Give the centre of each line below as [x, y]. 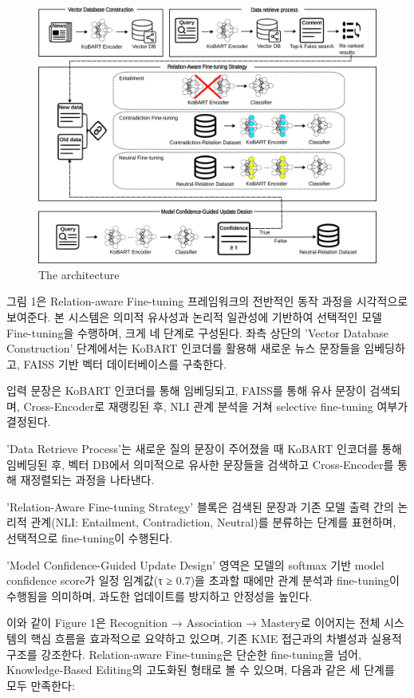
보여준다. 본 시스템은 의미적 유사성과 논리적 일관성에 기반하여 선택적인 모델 [194, 316]
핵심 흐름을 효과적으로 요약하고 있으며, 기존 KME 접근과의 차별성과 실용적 [216, 639]
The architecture [79, 274]
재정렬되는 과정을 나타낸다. [87, 480]
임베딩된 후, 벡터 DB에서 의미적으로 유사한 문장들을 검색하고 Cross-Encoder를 [200, 464]
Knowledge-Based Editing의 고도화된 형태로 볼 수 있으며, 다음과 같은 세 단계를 [201, 670]
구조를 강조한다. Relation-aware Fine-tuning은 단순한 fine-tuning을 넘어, [184, 654]
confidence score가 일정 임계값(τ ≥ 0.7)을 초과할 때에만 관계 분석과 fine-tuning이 [203, 580]
